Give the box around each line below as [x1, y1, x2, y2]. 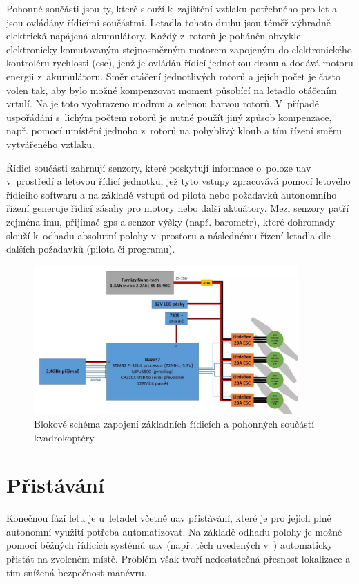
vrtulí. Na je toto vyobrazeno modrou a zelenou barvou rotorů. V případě [6, 96, 319, 111]
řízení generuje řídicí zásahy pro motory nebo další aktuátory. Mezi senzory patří [6, 201, 349, 215]
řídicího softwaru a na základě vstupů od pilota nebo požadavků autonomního [6, 187, 337, 201]
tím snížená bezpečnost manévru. [6, 565, 147, 579]
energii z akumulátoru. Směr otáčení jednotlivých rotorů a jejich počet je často [6, 69, 341, 83]
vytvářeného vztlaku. [6, 136, 95, 151]
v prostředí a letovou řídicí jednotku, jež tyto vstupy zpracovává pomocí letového [6, 174, 351, 188]
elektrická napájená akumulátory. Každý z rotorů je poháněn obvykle [6, 28, 301, 43]
